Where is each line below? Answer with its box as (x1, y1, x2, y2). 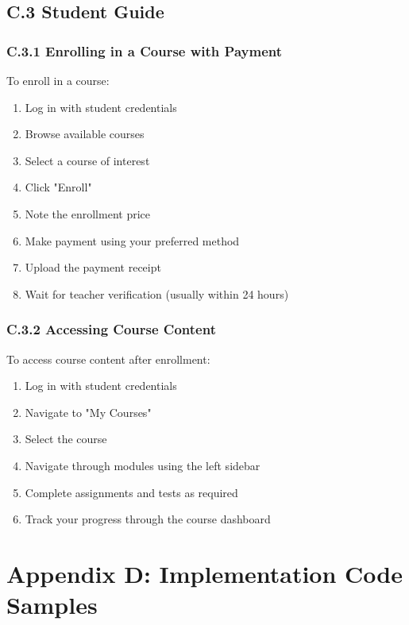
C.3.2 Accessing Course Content (6, 319, 216, 339)
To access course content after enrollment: (6, 350, 210, 367)
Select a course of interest (25, 152, 150, 168)
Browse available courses (25, 125, 145, 142)
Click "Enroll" (25, 179, 92, 195)
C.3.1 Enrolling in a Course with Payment (6, 41, 283, 60)
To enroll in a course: (6, 72, 110, 88)
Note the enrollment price (25, 205, 150, 222)
